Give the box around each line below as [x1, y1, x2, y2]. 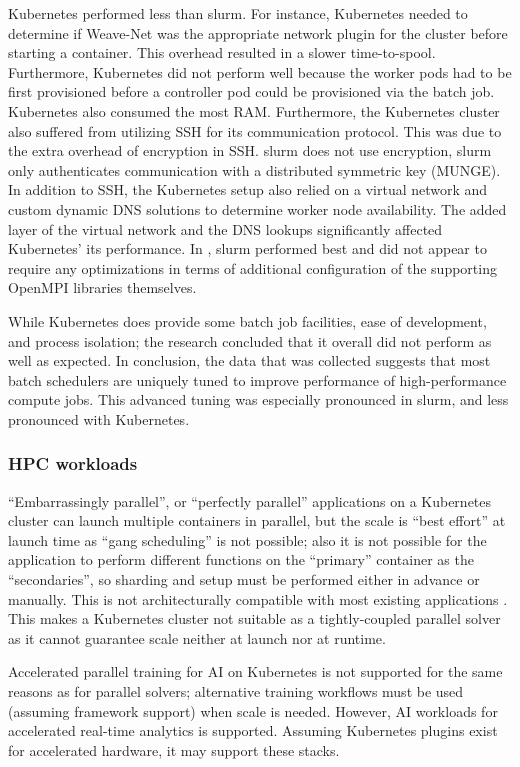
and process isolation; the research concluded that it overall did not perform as [8, 330, 492, 351]
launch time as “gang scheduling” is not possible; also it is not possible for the [8, 529, 487, 550]
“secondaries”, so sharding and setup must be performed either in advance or [8, 569, 480, 590]
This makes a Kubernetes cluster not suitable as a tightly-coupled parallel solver [8, 608, 501, 629]
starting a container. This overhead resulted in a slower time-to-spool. [8, 42, 436, 63]
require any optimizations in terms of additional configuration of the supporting [8, 257, 497, 278]
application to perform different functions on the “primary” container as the [8, 549, 474, 570]
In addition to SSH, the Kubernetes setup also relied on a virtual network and [8, 179, 488, 200]
